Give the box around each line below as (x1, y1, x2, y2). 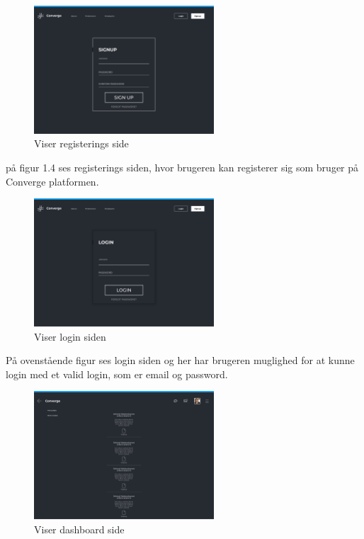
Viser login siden (34, 329, 106, 344)
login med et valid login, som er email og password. (6, 366, 228, 381)
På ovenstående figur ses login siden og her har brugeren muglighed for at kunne (6, 353, 355, 368)
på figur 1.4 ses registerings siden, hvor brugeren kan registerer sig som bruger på (6, 160, 359, 175)
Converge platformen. (6, 174, 99, 188)
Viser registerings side (34, 136, 129, 151)
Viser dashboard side (34, 521, 125, 536)
